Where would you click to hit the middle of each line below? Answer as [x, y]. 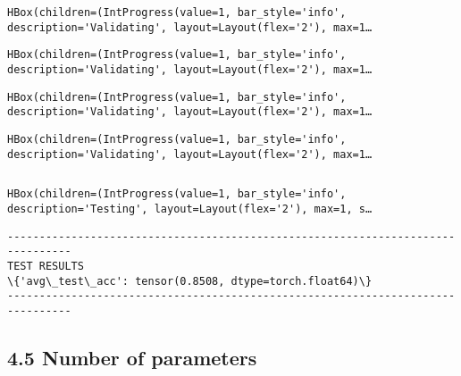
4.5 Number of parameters [132, 357]
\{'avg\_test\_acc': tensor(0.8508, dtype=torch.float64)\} [190, 281]
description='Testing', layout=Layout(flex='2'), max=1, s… [190, 209]
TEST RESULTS [46, 266]
